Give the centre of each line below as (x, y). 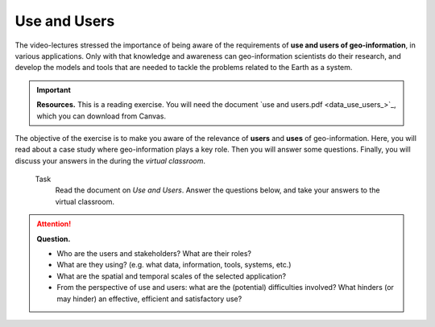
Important (54, 89)
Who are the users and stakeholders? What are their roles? (154, 254)
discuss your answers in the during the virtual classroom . (110, 160)
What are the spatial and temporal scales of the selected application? (171, 276)
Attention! (54, 224)
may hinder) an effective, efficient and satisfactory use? (149, 299)
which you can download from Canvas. (101, 116)
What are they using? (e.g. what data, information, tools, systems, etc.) (174, 265)
